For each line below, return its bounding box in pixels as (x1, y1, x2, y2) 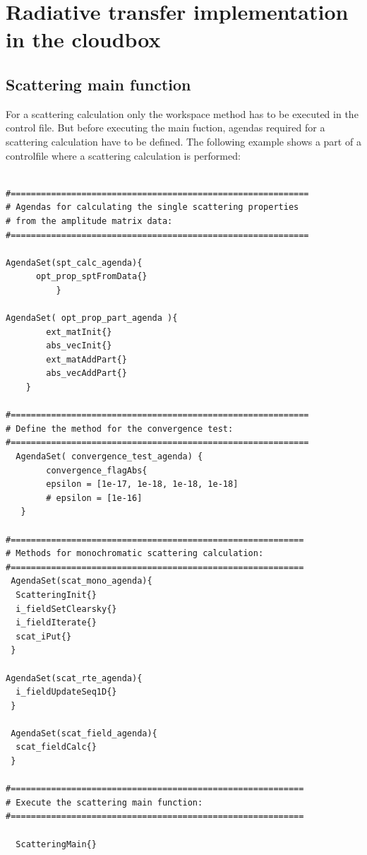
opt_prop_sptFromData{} (35, 271, 148, 282)
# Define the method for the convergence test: (6, 423, 234, 434)
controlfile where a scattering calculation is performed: (6, 148, 241, 163)
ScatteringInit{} (16, 589, 97, 600)
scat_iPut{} (16, 631, 72, 642)
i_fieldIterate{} (16, 618, 97, 628)
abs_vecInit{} (46, 341, 112, 351)
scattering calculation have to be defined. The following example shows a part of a (6, 134, 361, 148)
